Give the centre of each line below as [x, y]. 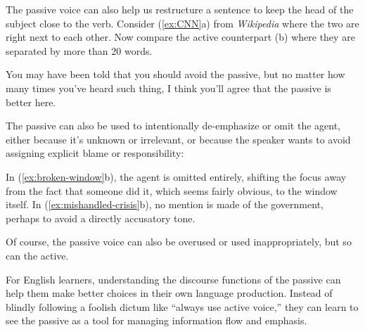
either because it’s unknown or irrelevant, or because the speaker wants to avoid [178, 139]
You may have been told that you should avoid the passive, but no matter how [175, 74]
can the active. [37, 255]
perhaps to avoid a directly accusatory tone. [101, 218]
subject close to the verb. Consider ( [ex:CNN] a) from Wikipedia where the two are [182, 23]
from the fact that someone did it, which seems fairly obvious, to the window [172, 190]
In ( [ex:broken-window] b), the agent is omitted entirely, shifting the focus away [176, 176]
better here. [31, 102]
